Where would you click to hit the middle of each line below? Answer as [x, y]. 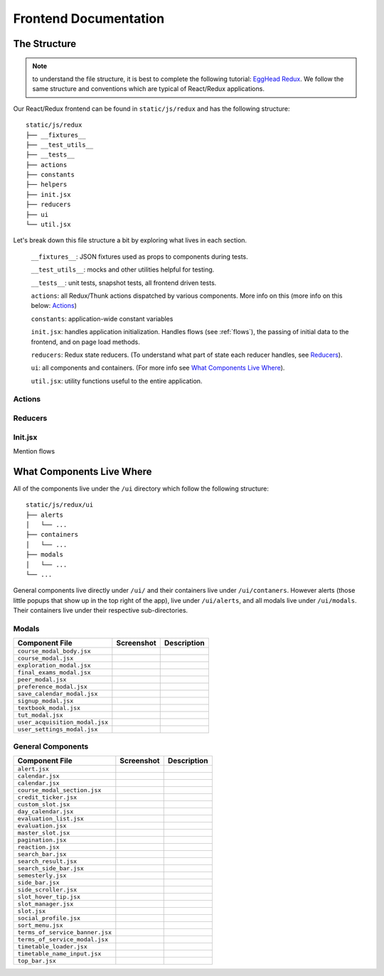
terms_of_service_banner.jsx [65, 932]
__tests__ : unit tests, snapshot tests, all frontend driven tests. [124, 283]
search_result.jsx [47, 861]
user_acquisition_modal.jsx [63, 723]
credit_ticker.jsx [47, 797]
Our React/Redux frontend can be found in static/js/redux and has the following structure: [151, 108]
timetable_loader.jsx [53, 946]
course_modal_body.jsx [54, 651]
